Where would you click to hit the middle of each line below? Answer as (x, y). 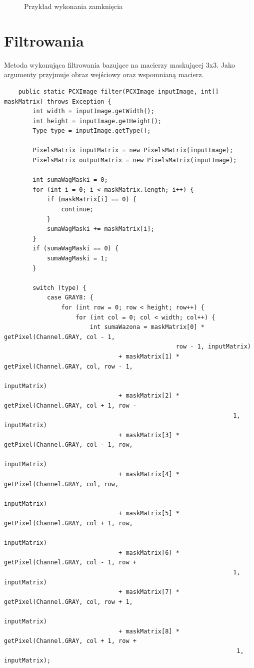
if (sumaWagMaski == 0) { (76, 249)
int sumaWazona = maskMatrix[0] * (147, 327)
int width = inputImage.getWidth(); (93, 111)
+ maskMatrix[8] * (149, 631)
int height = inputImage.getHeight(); (97, 121)
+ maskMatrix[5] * (149, 514)
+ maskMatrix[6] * (149, 553)
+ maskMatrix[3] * (149, 435)
